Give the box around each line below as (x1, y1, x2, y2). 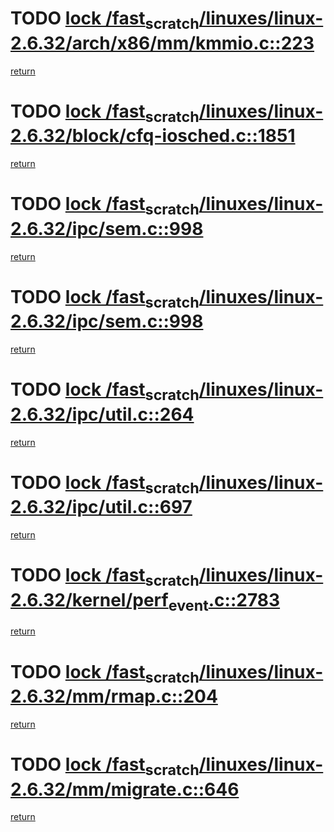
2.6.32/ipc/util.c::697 (10, 496, 193, 519)
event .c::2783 (168, 588, 281, 615)
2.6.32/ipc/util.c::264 (10, 403, 195, 426)
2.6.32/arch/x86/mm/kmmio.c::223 (10, 32, 315, 54)
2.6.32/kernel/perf (10, 588, 169, 611)
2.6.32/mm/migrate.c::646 (10, 778, 240, 801)
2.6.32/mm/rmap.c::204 (10, 685, 218, 708)
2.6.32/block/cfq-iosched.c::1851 (10, 125, 296, 147)
